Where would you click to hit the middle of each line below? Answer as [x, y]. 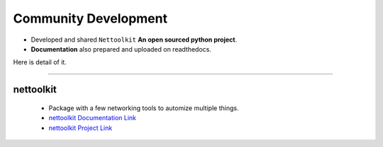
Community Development [90, 18]
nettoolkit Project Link [81, 128]
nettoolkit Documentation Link [93, 118]
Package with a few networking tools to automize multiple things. [144, 108]
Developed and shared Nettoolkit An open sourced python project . [134, 40]
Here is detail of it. [40, 62]
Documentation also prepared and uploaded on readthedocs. [121, 49]
